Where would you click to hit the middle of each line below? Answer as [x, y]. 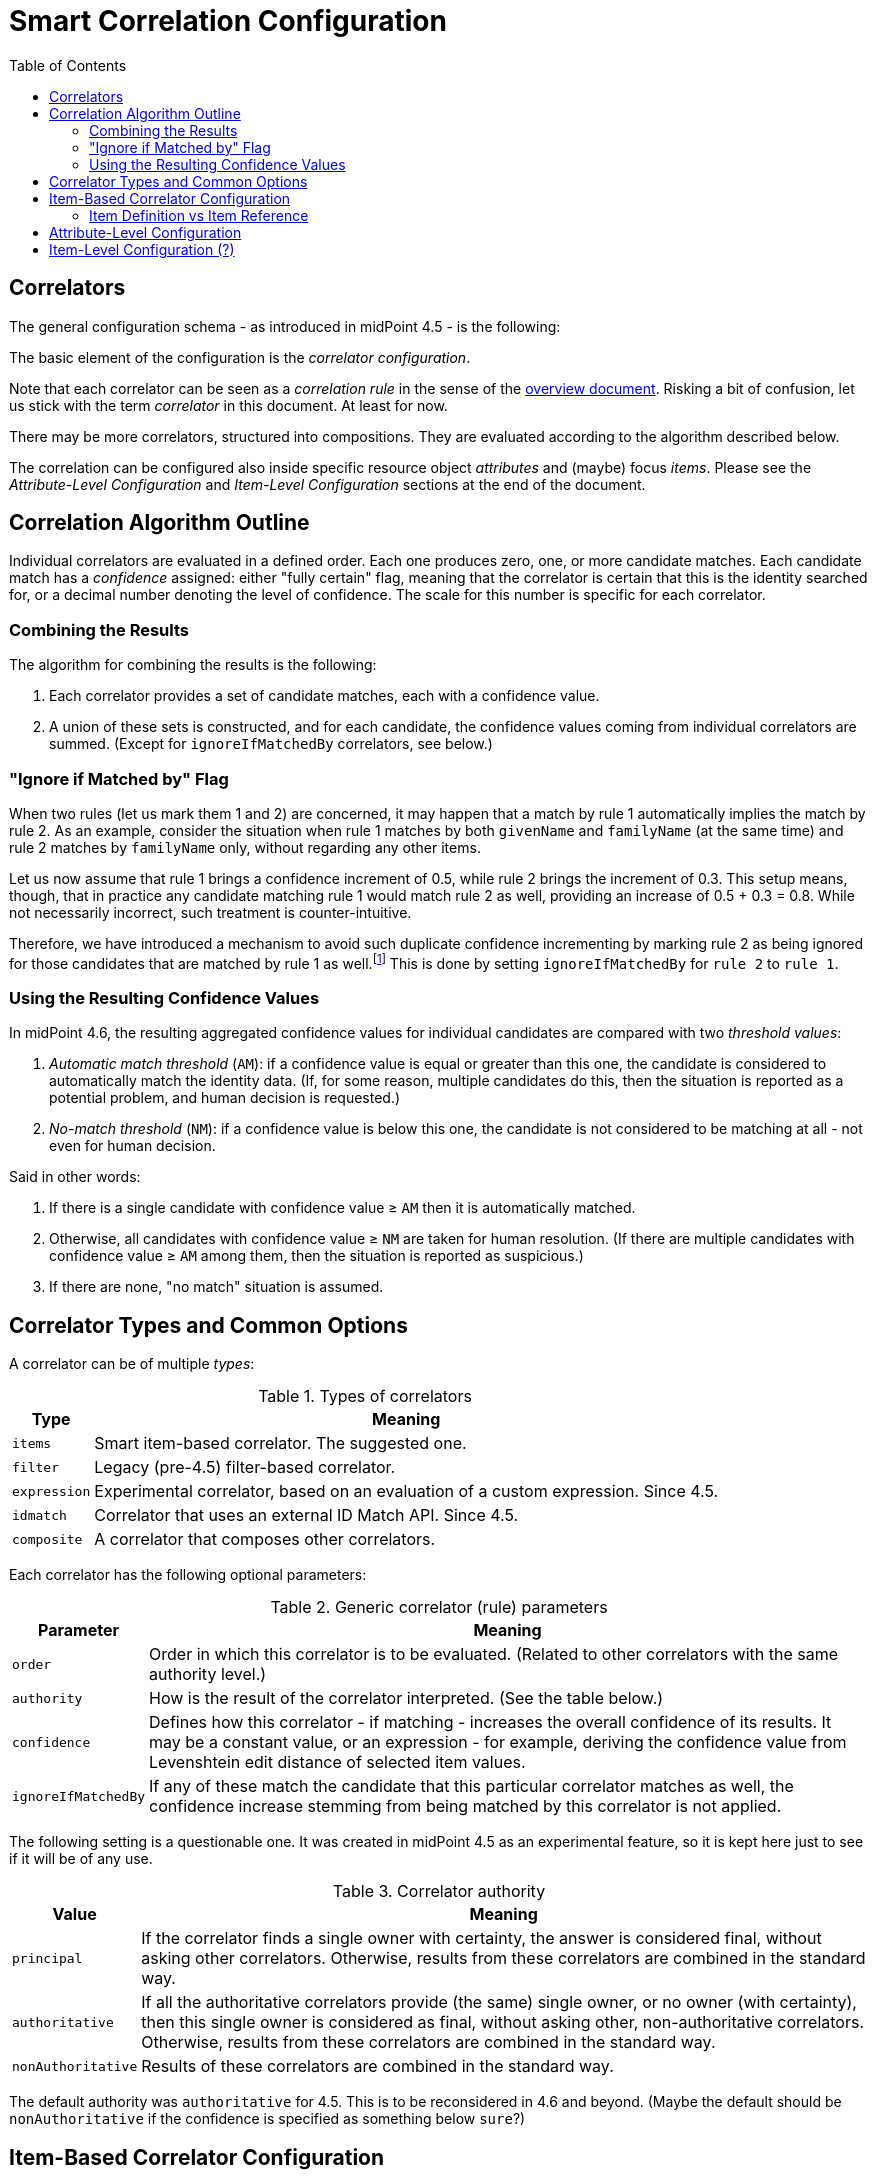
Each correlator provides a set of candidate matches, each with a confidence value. [324, 696]
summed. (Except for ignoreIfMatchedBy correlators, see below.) [271, 744]
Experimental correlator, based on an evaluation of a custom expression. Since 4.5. [406, 1491]
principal [47, 1958]
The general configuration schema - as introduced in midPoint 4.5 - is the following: [285, 326]
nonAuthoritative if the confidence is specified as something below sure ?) [267, 2119]
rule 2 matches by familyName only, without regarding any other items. [245, 847]
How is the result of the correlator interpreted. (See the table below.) [406, 1698]
